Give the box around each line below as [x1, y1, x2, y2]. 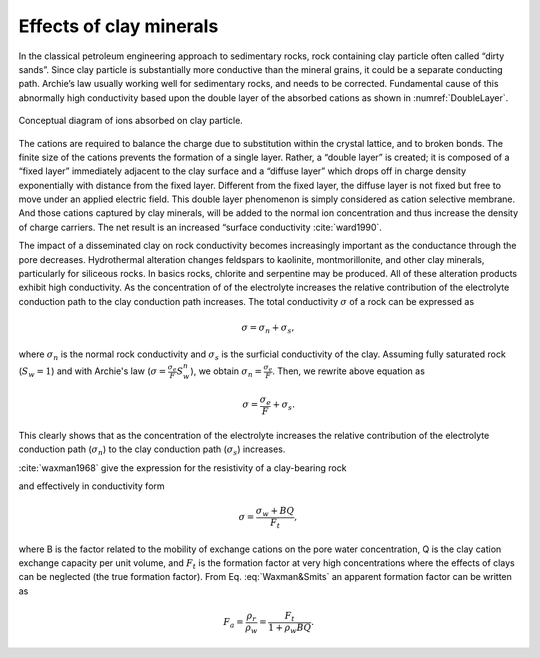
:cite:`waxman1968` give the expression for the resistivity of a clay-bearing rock [18, 461, 347, 474]
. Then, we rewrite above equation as [271, 365, 425, 377]
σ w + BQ [255, 505, 295, 519]
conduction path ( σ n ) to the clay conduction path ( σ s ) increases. [18, 443, 286, 458]
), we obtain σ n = [190, 365, 262, 379]
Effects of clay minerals [18, 15, 219, 37]
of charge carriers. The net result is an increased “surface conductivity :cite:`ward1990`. [18, 221, 382, 233]
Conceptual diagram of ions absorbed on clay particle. [18, 115, 244, 127]
